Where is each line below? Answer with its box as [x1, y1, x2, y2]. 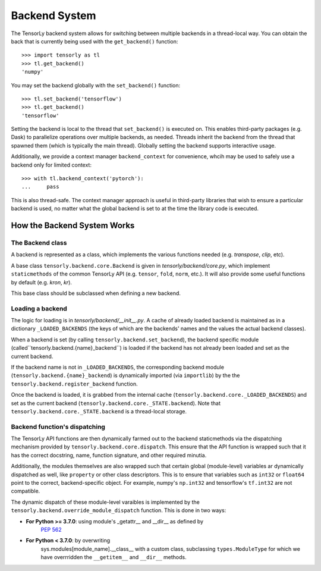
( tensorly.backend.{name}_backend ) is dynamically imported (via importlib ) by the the [11, 372, 240, 379]
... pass [21, 183, 59, 190]
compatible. [11, 488, 40, 495]
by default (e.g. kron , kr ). [11, 278, 73, 285]
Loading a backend [11, 304, 68, 312]
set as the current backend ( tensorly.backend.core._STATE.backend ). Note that [11, 399, 221, 407]
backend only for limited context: [11, 161, 92, 168]
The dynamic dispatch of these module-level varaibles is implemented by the [11, 498, 200, 506]
